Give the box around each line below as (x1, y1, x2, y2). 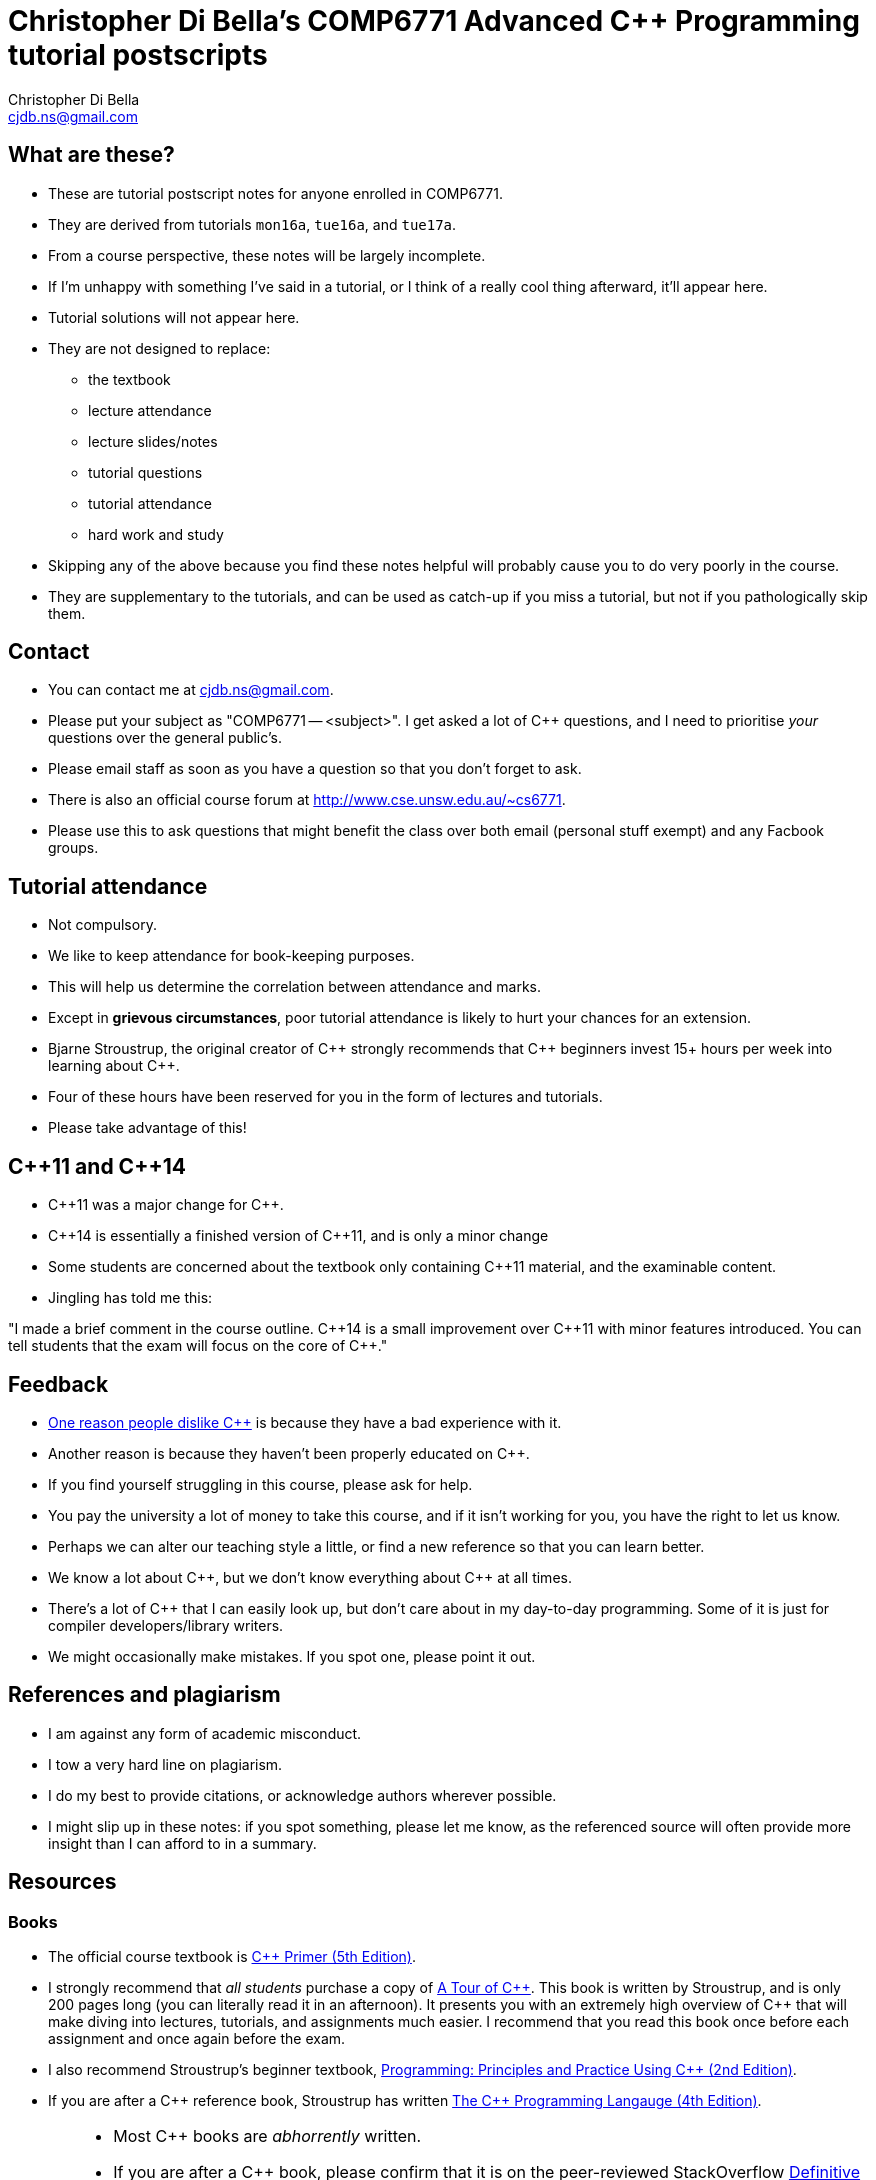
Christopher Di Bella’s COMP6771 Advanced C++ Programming (8, 4, 860, 38)
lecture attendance (88, 401, 212, 419)
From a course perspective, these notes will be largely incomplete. (48, 246, 486, 264)
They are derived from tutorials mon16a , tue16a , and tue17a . (48, 215, 457, 233)
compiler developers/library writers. (48, 1616, 284, 1634)
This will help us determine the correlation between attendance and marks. (48, 978, 542, 996)
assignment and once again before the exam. (48, 2030, 346, 2048)
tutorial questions (88, 463, 203, 481)
